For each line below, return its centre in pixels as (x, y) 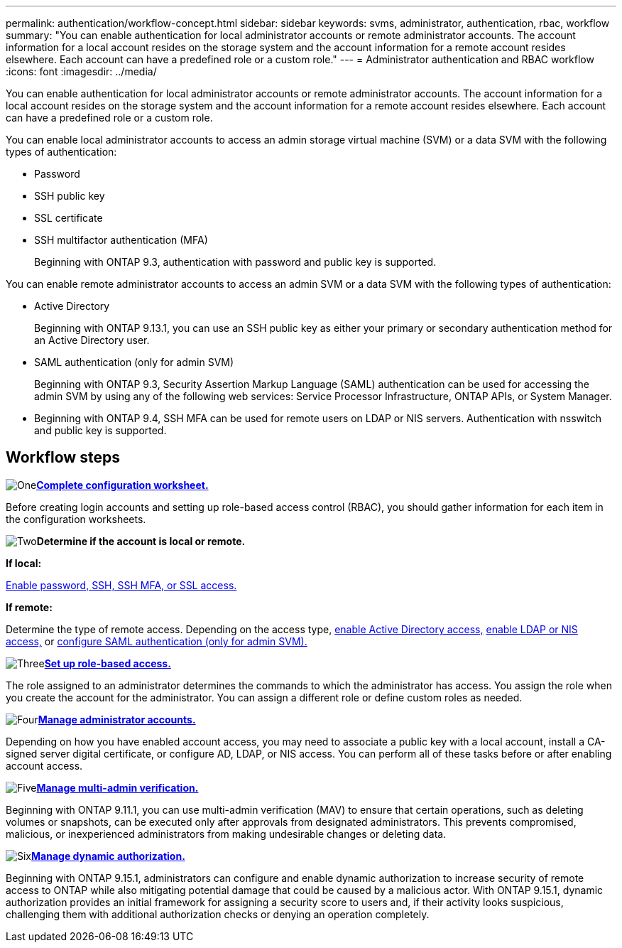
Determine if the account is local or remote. (141, 541)
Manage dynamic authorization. (108, 856)
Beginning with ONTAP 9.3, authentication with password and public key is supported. (235, 262)
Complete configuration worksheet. (122, 485)
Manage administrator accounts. (117, 719)
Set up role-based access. (108, 663)
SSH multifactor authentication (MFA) (121, 240)
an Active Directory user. (92, 340)
